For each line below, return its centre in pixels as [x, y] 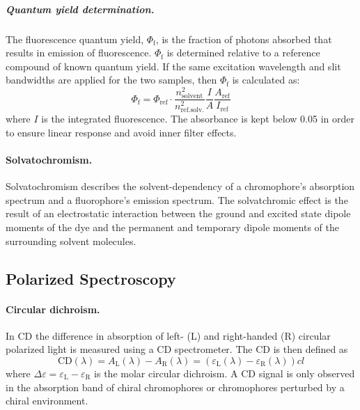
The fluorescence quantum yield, [75, 39]
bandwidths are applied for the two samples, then [111, 80]
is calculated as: [266, 80]
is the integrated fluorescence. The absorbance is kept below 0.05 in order [198, 119]
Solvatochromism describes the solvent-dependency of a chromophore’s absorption [180, 186]
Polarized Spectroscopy [91, 278]
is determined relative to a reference [243, 53]
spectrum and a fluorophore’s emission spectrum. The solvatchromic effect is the [177, 199]
